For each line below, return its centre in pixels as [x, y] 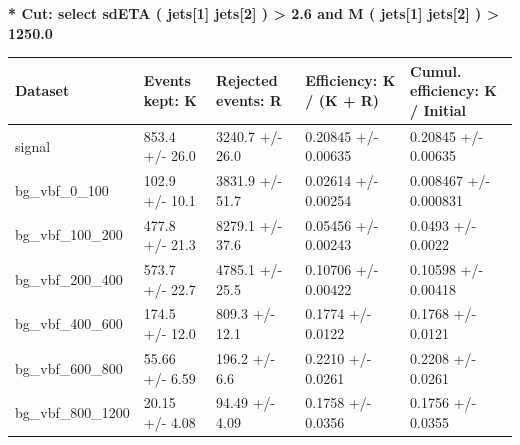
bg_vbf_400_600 [69, 323]
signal [33, 145]
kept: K [170, 100]
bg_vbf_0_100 [62, 189]
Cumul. [436, 70]
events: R [249, 100]
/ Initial [438, 109]
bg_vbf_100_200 [69, 234]
